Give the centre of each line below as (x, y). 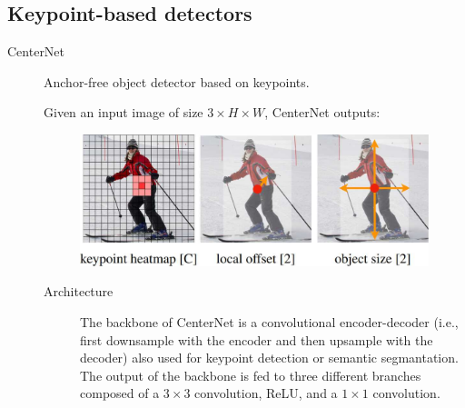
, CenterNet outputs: (322, 112)
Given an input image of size (124, 112)
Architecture (79, 291)
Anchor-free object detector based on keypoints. (177, 81)
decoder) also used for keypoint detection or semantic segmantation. (269, 358)
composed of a (120, 393)
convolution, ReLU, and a (266, 393)
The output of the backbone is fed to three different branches (251, 375)
